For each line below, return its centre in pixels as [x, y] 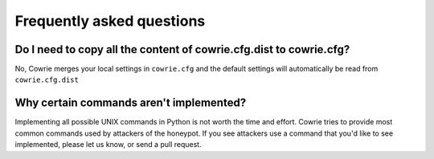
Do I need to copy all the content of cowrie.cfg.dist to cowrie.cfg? [182, 49]
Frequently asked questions [110, 21]
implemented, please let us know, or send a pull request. [108, 145]
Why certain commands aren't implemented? [131, 103]
